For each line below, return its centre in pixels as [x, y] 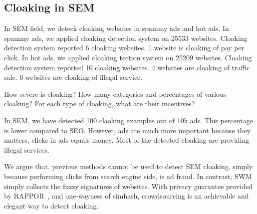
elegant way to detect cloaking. [51, 205]
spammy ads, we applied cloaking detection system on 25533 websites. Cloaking [126, 38]
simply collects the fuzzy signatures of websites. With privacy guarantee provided [128, 186]
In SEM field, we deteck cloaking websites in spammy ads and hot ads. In [117, 28]
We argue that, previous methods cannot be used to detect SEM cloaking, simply [128, 166]
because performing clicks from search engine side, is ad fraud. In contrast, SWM [128, 176]
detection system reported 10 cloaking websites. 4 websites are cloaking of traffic [127, 67]
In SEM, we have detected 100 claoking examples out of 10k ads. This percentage [128, 120]
